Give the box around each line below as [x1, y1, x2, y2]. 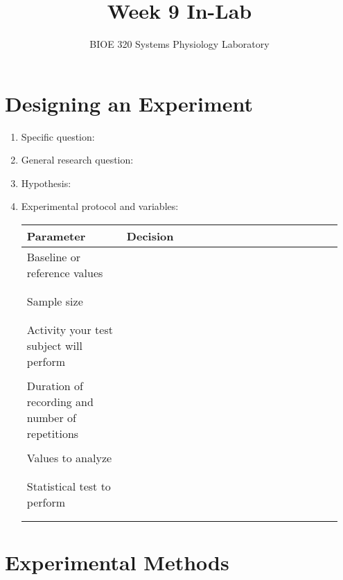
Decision [126, 228, 174, 245]
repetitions [26, 425, 79, 442]
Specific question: [21, 129, 95, 143]
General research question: [21, 152, 134, 167]
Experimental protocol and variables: [21, 199, 179, 213]
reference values [26, 265, 103, 281]
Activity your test [26, 322, 113, 338]
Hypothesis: [21, 175, 71, 190]
